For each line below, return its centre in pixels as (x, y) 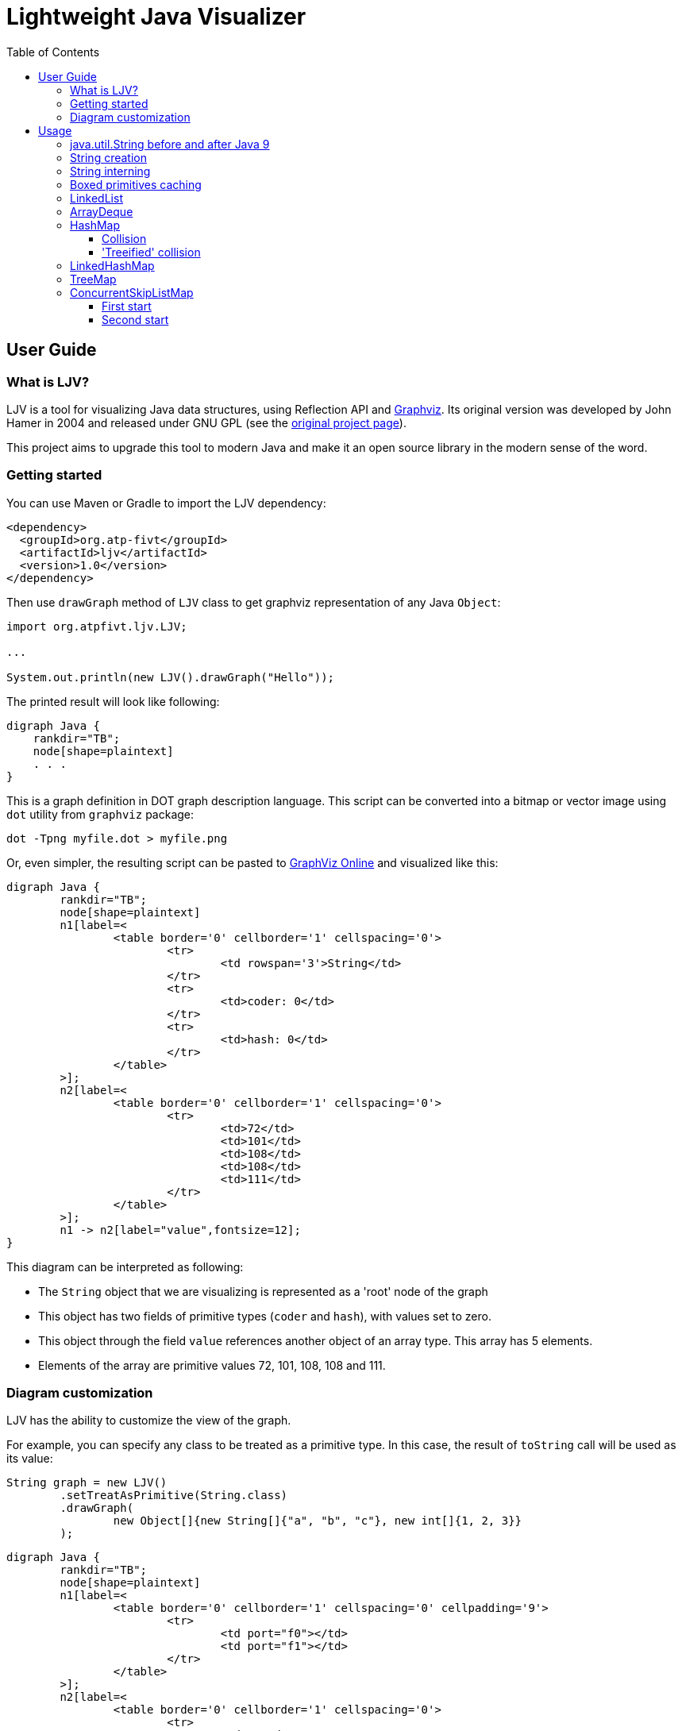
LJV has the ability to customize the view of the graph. (149, 1421)
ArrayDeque (102, 211)
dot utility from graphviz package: (100, 814)
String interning (110, 171)
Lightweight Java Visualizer (156, 17)
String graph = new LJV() (87, 1483)
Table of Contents (53, 52)
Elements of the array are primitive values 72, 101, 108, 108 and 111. (212, 1365)
